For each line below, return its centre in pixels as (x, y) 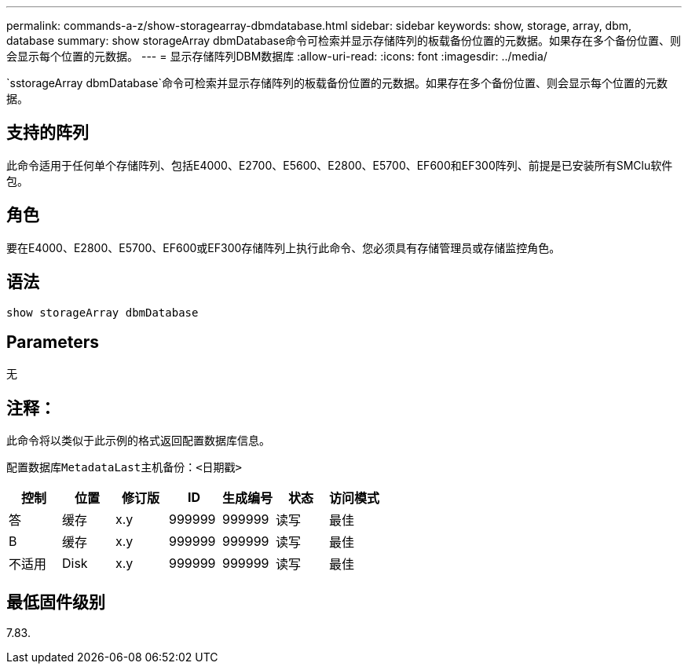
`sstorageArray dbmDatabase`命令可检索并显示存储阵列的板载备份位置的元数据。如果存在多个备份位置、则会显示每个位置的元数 (337, 83)
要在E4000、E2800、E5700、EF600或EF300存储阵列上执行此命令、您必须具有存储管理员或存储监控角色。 (284, 247)
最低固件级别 (56, 602)
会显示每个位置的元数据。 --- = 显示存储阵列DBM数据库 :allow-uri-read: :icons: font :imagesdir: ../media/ (277, 56)
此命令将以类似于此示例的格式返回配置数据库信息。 (138, 441)
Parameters (53, 342)
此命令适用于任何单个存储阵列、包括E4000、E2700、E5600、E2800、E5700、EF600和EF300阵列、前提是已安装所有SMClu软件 (340, 165)
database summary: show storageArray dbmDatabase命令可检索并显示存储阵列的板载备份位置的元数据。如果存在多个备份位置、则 (344, 40)
